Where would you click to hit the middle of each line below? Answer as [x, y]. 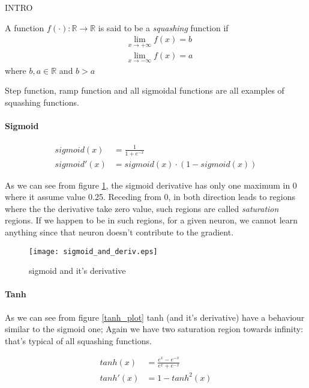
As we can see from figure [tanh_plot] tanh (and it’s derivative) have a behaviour [155, 317]
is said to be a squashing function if [163, 27]
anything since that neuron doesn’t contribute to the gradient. [119, 232]
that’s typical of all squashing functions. [78, 340]
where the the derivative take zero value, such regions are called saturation [142, 208]
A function [25, 27]
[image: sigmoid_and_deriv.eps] [93, 251]
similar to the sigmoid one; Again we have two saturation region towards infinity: [154, 329]
